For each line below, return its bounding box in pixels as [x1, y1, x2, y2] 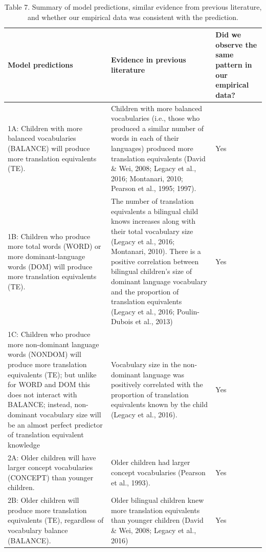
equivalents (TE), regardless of [8, 515, 104, 525]
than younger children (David [110, 515, 204, 525]
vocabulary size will [39, 409, 101, 419]
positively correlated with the [110, 379, 203, 390]
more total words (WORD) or [8, 241, 101, 251]
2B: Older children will [8, 495, 79, 505]
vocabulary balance [8, 524, 68, 535]
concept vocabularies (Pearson [110, 466, 206, 477]
